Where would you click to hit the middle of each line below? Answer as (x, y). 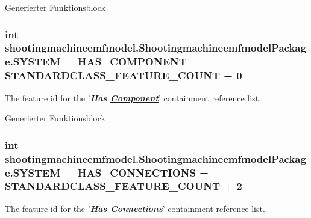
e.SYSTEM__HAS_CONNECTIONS (100, 172)
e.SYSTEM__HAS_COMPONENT (96, 62)
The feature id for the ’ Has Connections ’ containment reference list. (135, 208)
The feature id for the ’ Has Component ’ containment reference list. (133, 98)
